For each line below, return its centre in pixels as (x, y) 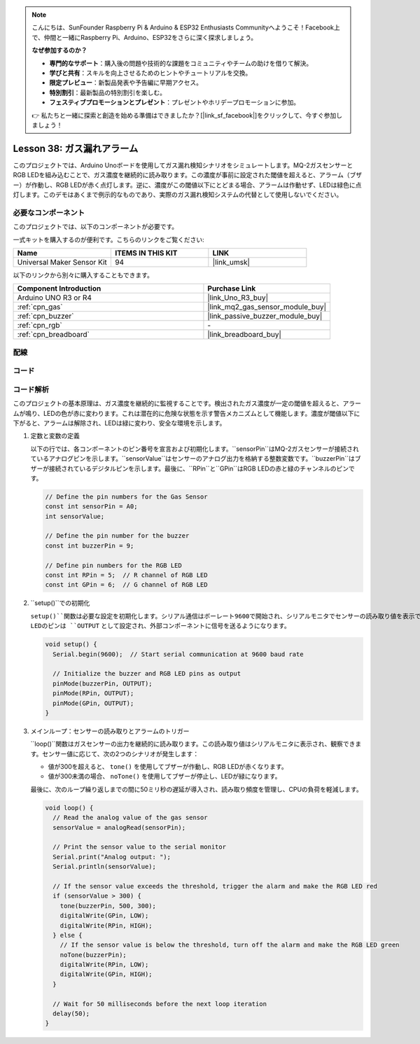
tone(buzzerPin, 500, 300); (108, 906)
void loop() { (69, 808)
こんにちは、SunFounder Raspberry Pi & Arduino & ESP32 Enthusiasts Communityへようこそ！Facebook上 (186, 27)
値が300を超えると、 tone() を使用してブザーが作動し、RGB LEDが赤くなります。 (168, 767)
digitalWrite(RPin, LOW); (104, 965)
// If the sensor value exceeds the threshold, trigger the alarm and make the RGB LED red (215, 886)
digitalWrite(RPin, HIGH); (106, 925)
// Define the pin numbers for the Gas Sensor (126, 496)
